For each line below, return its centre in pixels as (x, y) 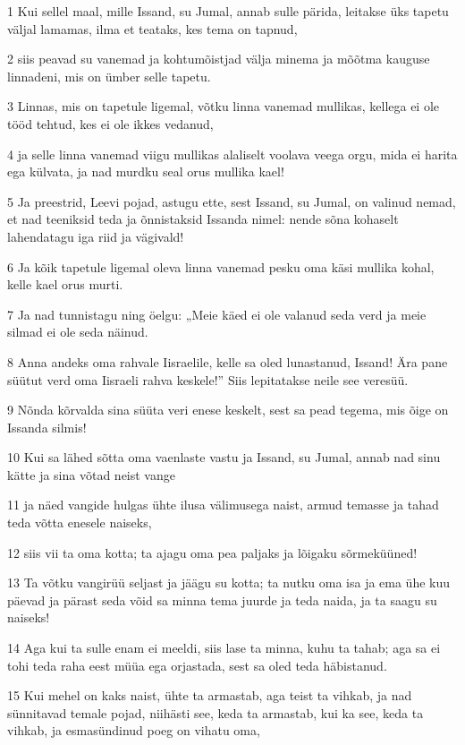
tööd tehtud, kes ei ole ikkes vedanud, (110, 123)
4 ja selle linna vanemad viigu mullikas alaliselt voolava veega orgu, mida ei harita (232, 154)
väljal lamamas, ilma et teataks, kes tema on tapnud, (152, 28)
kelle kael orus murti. (65, 284)
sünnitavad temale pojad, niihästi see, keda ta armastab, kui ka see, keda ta (216, 712)
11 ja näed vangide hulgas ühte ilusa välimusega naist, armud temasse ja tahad (223, 505)
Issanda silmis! (47, 427)
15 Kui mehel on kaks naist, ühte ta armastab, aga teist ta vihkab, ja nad (210, 695)
